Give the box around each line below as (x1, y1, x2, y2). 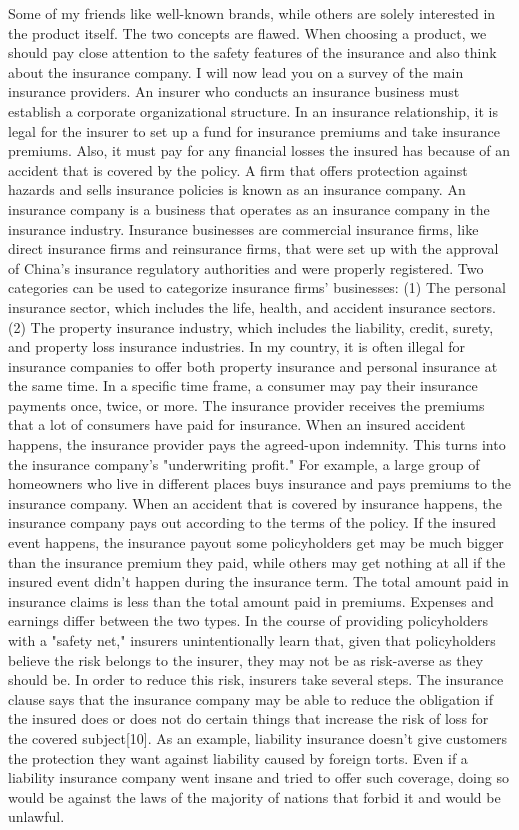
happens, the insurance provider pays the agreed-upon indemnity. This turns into (8, 434, 506, 455)
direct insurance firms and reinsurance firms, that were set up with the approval (8, 238, 499, 259)
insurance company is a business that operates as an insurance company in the (8, 198, 490, 219)
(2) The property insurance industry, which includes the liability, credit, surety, (8, 316, 494, 337)
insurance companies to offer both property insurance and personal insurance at (8, 355, 498, 376)
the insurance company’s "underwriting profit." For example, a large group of (8, 453, 480, 474)
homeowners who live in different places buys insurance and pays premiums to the (8, 473, 512, 494)
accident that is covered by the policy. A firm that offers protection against (8, 159, 468, 180)
